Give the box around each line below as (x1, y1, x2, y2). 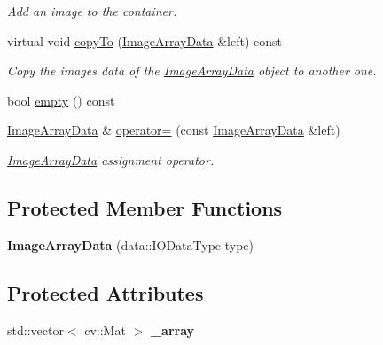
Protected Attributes (7, 278, 204, 306)
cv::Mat (84, 320, 126, 339)
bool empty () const (7, 90, 115, 109)
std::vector (7, 320, 64, 339)
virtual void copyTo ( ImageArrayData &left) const (7, 31, 282, 50)
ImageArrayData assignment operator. (7, 150, 215, 169)
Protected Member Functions (7, 193, 283, 221)
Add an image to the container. (7, 2, 177, 20)
